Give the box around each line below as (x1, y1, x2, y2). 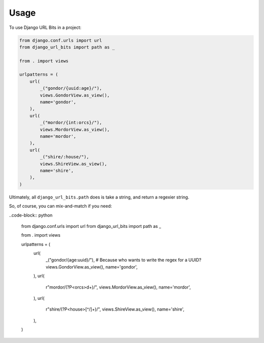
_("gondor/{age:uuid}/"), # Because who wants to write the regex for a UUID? (45, 257, 201, 263)
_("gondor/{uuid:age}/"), (40, 86, 102, 91)
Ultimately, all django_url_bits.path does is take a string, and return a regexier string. (9, 194, 189, 200)
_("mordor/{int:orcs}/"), (40, 120, 102, 125)
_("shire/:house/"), (40, 154, 89, 160)
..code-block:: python (9, 212, 53, 218)
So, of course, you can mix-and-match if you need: (9, 203, 112, 209)
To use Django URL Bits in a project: (9, 24, 82, 30)
